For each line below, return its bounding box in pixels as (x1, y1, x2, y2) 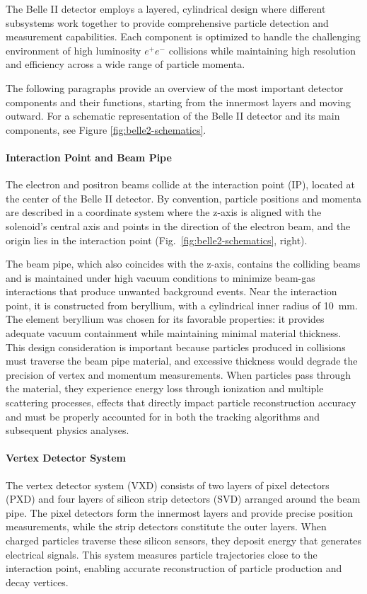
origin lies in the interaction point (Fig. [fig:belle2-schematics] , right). (6, 232, 308, 247)
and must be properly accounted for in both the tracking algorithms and (6, 409, 320, 423)
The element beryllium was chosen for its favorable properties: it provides (6, 312, 325, 326)
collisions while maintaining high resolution (168, 42, 356, 57)
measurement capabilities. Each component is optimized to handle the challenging (6, 29, 361, 44)
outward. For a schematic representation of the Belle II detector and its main (6, 108, 340, 123)
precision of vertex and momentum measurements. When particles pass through (6, 367, 351, 382)
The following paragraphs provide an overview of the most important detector (6, 80, 344, 95)
